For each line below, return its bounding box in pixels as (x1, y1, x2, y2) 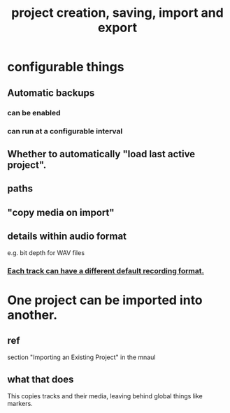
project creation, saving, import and (11, 5, 224, 21)
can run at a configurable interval (7, 126, 123, 136)
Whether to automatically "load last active (7, 148, 196, 160)
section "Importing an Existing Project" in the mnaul (7, 353, 156, 361)
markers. (7, 400, 33, 408)
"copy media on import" (7, 206, 115, 218)
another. (7, 307, 58, 323)
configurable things (7, 59, 124, 75)
